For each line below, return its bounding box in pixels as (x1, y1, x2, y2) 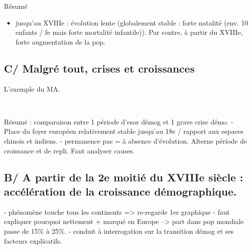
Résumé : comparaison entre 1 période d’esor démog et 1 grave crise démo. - (4, 116, 233, 126)
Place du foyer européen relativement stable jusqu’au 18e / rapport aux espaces (4, 126, 244, 136)
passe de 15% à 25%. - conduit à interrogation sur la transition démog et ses (4, 225, 234, 236)
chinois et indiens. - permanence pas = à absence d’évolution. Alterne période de (4, 135, 247, 146)
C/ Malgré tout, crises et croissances (4, 60, 195, 75)
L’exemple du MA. (4, 83, 60, 94)
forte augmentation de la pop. (15, 36, 106, 47)
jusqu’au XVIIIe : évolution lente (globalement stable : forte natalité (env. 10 (15, 17, 248, 27)
